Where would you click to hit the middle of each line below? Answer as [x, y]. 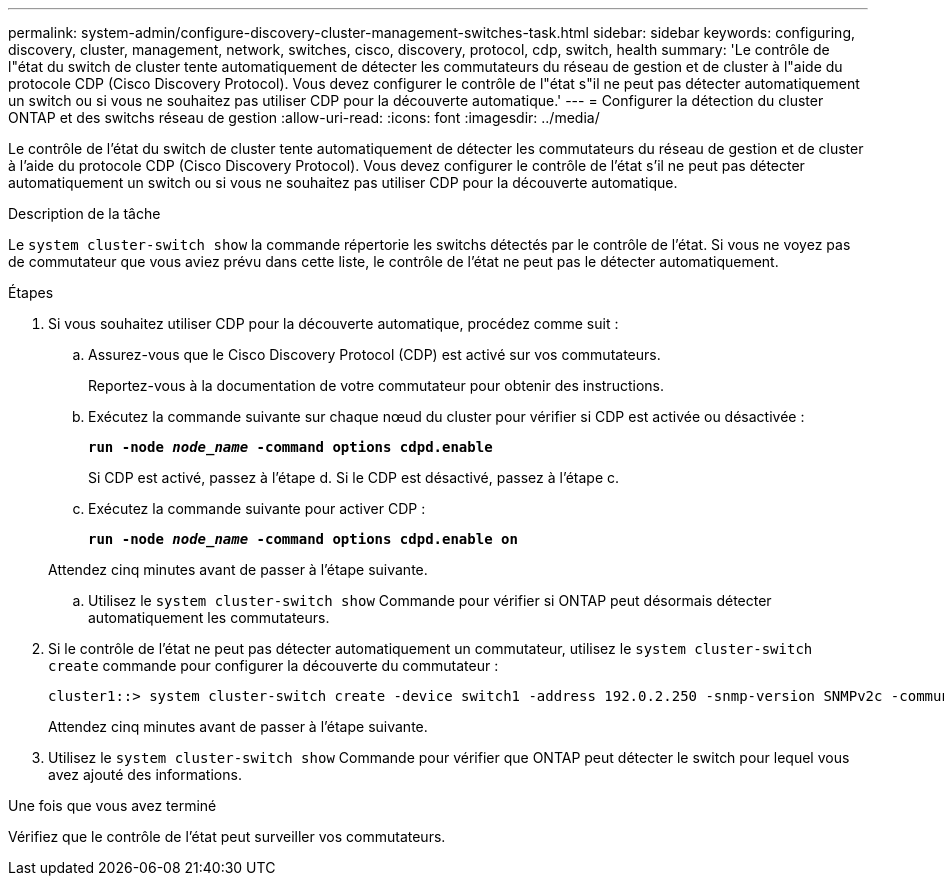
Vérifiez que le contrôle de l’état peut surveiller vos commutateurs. [227, 836]
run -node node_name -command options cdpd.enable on [303, 539]
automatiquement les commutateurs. [209, 617]
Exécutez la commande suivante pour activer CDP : [257, 508]
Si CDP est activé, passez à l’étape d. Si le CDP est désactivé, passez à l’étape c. [354, 477]
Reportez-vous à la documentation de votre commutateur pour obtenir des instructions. [376, 385]
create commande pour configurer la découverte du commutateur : [273, 665]
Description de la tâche [84, 213]
